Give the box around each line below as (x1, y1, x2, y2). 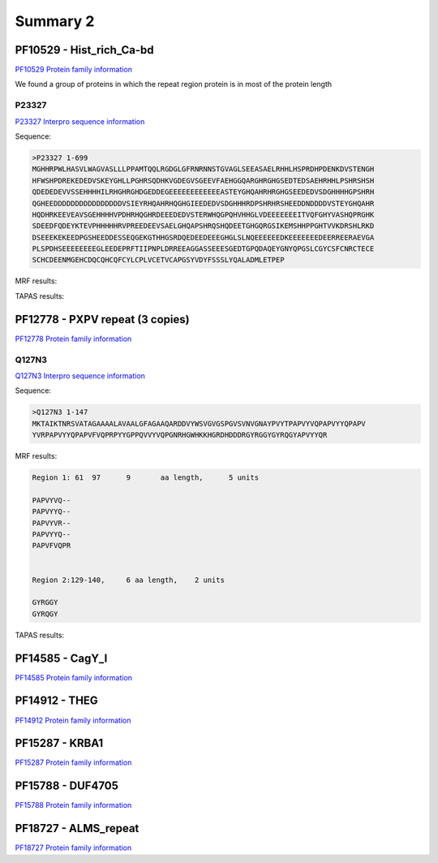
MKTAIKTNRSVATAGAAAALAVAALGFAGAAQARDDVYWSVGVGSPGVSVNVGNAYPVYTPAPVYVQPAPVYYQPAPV (32, 419, 367, 428)
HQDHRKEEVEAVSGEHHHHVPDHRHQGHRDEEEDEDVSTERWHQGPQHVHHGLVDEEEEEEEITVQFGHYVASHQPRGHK (32, 209, 375, 219)
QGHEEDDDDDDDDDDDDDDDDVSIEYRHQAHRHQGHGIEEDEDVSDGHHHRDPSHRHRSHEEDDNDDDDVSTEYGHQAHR (32, 199, 375, 208)
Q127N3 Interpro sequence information (15, 370, 146, 381)
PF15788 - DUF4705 (15, 779, 119, 793)
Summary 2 (15, 12, 95, 30)
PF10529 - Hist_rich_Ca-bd (15, 43, 154, 57)
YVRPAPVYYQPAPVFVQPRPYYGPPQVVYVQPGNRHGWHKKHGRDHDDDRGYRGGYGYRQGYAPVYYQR (32, 430, 328, 440)
